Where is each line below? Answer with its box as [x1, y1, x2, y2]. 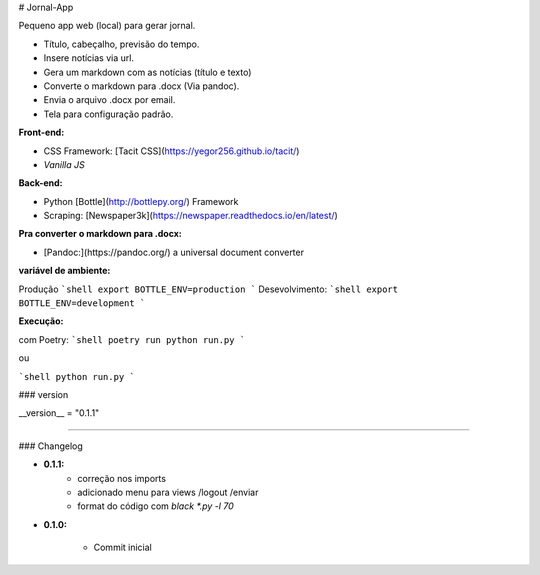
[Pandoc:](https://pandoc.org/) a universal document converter [43, 246, 305, 258]
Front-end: [18, 126, 65, 139]
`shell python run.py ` [18, 371, 135, 382]
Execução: [18, 315, 64, 327]
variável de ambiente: [18, 265, 111, 277]
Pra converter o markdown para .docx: [18, 228, 182, 240]
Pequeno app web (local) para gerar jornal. [18, 20, 196, 32]
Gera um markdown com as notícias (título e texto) [43, 66, 252, 78]
